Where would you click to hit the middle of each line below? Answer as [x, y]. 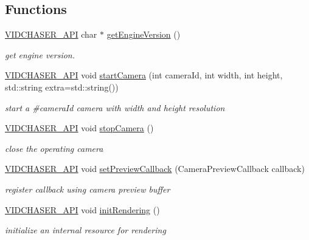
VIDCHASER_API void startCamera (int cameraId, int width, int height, [144, 75]
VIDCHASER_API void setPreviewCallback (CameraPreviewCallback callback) [155, 169]
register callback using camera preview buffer [88, 189]
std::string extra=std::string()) [62, 87]
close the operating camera [54, 148]
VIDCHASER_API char [51, 34]
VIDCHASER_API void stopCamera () [79, 128]
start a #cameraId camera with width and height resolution [115, 107]
